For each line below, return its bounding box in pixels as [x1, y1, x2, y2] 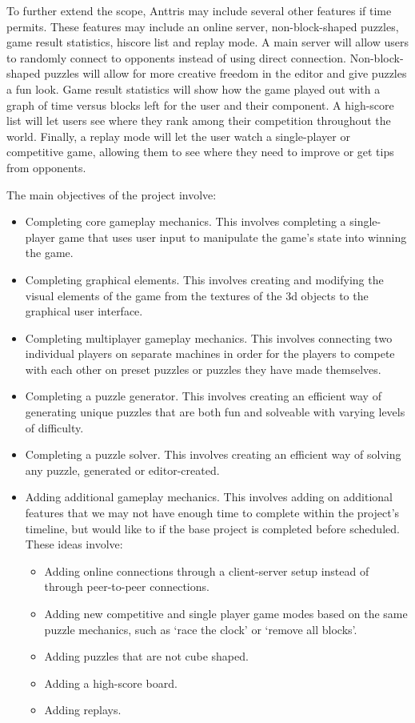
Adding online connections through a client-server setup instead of [44, 562, 369, 579]
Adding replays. [44, 701, 122, 718]
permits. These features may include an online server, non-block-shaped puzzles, [6, 18, 399, 34]
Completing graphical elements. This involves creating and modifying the [25, 271, 384, 287]
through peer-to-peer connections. [44, 578, 209, 595]
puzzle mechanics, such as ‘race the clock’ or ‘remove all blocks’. [44, 621, 357, 637]
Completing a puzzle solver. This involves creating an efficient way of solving [25, 446, 401, 463]
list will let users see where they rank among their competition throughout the [6, 112, 391, 129]
